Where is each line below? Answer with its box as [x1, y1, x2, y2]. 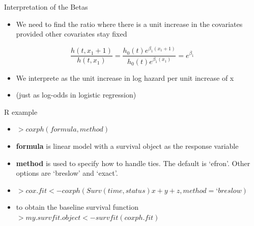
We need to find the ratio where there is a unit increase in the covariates [16, 18, 243, 29]
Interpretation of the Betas [4, 2, 88, 12]
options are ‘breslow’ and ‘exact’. [16, 168, 118, 178]
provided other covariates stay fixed [16, 28, 127, 39]
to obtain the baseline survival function [16, 202, 138, 212]
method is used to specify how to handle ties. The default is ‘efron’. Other [16, 157, 250, 168]
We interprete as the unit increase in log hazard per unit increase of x [16, 72, 234, 83]
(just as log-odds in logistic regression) [16, 89, 136, 100]
